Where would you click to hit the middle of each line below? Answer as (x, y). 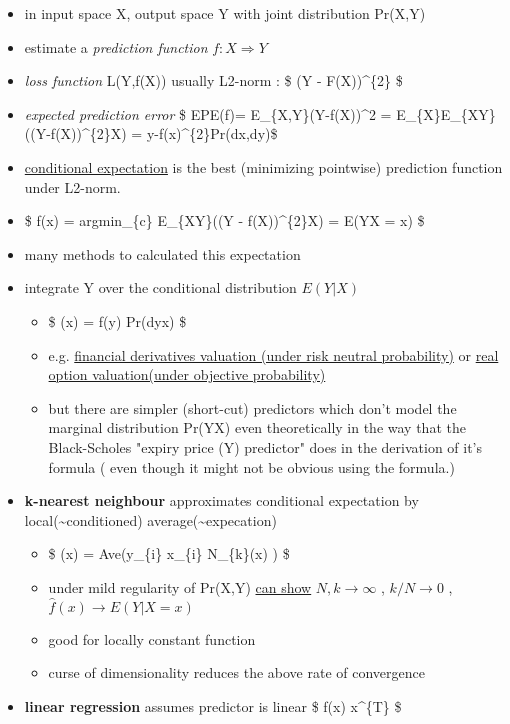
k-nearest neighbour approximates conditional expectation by (221, 500)
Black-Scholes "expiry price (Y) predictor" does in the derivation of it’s (265, 446)
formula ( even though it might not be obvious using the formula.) (251, 466)
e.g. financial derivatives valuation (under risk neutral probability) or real (273, 354)
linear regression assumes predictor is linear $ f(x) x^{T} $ (213, 705)
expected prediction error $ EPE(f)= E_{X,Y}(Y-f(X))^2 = (208, 113)
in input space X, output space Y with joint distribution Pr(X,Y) (225, 13)
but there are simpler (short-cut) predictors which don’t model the (252, 407)
